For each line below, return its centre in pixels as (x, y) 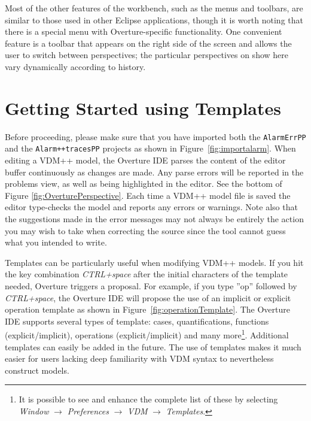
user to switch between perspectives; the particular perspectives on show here (147, 55)
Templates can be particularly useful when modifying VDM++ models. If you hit (154, 262)
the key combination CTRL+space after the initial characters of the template (147, 274)
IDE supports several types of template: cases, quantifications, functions (137, 321)
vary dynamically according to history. (75, 66)
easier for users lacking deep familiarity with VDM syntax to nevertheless (139, 358)
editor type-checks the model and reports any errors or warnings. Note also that (151, 207)
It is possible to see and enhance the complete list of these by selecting (148, 399)
